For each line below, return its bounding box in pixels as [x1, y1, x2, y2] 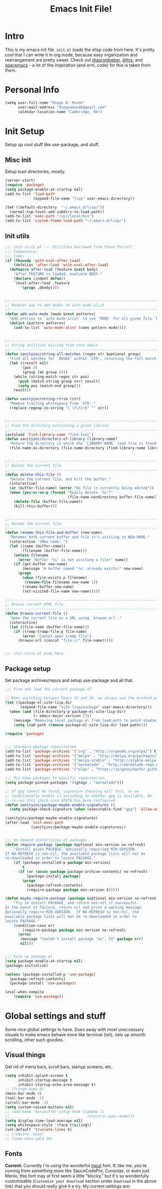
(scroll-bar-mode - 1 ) [5, 1100, 49, 1105]
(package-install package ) [26, 874, 81, 879]
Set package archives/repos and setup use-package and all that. [5, 677, 134, 683]
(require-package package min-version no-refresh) [22, 928, 126, 932]
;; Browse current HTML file [5, 602, 64, 607]
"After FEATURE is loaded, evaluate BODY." [13, 272, 103, 277]
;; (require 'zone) [5, 1132, 44, 1137]
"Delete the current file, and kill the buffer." [9, 477, 111, 482]
